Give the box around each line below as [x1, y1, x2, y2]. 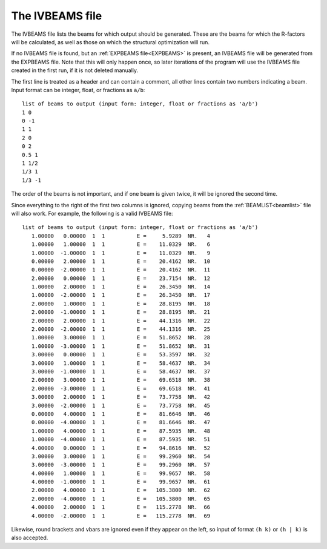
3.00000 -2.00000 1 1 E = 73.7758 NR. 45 [31, 402, 211, 409]
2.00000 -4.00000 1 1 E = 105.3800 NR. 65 [31, 495, 211, 502]
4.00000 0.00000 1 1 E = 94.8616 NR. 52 [31, 444, 211, 451]
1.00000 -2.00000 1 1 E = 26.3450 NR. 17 [31, 291, 211, 299]
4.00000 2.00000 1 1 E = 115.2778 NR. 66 [31, 504, 211, 511]
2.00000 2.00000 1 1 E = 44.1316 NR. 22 [31, 317, 211, 324]
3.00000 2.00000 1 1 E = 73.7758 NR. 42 [31, 394, 211, 401]
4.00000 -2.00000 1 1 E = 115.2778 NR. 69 [31, 512, 211, 519]
